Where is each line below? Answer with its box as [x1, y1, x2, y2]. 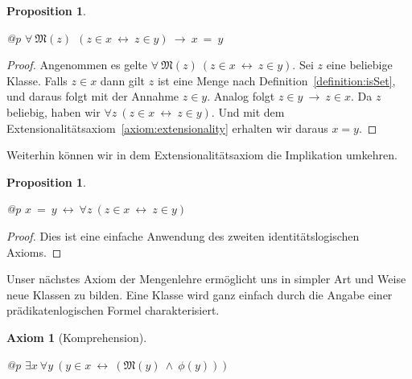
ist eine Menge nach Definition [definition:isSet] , [157, 72, 396, 89]
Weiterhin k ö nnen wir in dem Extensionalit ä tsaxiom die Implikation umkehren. [6, 146, 398, 163]
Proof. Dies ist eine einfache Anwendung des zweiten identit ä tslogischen [6, 227, 360, 244]
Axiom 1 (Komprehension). [6, 328, 147, 345]
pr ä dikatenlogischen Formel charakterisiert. [6, 302, 220, 319]
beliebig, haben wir [6, 103, 101, 120]
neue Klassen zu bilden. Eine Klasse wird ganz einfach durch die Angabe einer [6, 286, 393, 303]
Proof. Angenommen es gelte [6, 56, 147, 73]
